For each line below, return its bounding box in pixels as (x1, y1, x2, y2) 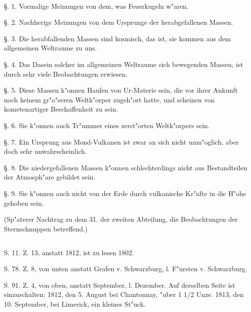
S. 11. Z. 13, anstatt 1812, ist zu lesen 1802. (4, 247, 134, 257)
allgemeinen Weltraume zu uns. (4, 43, 97, 53)
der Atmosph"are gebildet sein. (4, 172, 96, 182)
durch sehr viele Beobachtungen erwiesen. (4, 68, 128, 79)
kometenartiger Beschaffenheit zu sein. (4, 104, 118, 114)
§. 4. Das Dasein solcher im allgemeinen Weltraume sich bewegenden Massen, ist (4, 59, 243, 69)
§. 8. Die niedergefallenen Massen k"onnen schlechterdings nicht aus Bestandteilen (4, 162, 248, 172)
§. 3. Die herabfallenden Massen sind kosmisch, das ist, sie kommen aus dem (4, 33, 231, 43)
